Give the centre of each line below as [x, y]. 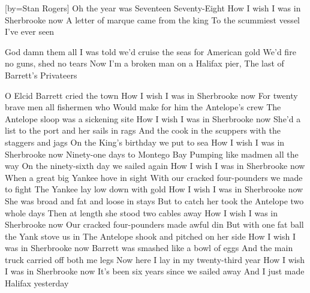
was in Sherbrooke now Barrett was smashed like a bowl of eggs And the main [149, 248]
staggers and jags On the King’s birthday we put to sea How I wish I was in [145, 142]
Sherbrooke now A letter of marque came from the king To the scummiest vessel [152, 19]
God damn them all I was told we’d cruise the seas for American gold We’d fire [151, 51]
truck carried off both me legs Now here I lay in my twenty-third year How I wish [155, 259]
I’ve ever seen [30, 31]
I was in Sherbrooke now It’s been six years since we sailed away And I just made [155, 271]
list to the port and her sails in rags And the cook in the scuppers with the [143, 130]
